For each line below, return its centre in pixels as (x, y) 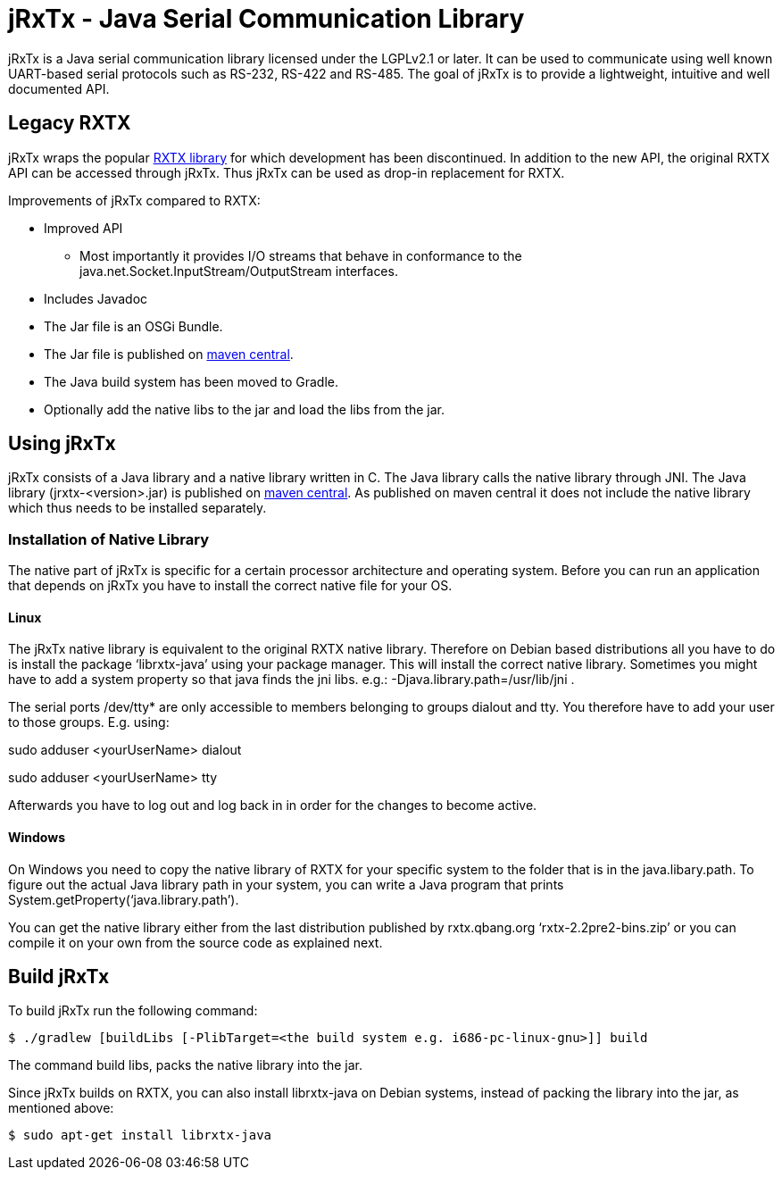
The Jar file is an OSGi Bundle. (133, 326)
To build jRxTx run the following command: (133, 1011)
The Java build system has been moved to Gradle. (191, 381)
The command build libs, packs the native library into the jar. (186, 1065)
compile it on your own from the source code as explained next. (195, 942)
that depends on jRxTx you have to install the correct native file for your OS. (230, 586)
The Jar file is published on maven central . (169, 354)
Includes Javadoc (96, 298)
